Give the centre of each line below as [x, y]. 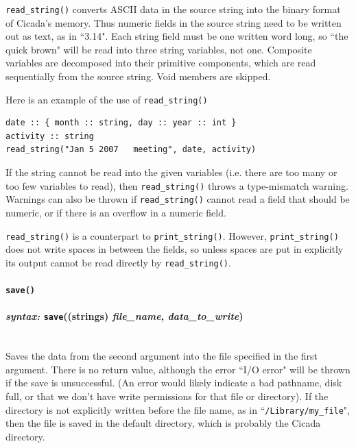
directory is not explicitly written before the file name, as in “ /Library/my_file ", [178, 409]
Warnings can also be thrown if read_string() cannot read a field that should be [178, 199]
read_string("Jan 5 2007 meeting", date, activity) [131, 150]
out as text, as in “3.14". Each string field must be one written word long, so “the [177, 36]
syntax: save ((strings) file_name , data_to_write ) [124, 316]
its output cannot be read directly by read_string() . [118, 262]
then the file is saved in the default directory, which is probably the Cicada [163, 423]
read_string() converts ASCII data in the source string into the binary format [173, 9]
